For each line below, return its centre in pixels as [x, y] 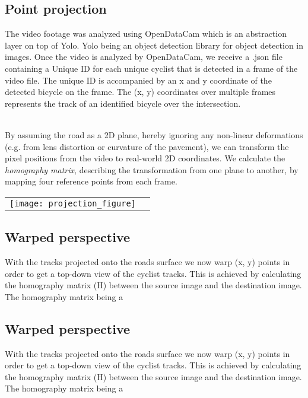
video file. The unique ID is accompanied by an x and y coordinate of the [138, 80]
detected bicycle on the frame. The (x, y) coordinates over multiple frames [140, 92]
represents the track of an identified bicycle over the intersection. [123, 103]
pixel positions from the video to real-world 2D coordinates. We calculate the [145, 158]
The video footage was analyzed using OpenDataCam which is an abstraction [146, 34]
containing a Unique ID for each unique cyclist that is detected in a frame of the [151, 68]
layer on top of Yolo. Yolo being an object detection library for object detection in [154, 45]
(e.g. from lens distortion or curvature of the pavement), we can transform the [147, 146]
